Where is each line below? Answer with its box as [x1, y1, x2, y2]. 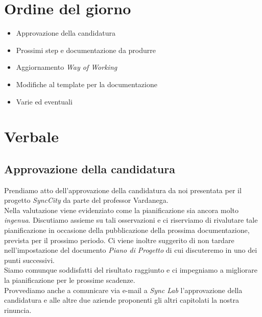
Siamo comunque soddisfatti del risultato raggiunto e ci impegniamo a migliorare [4, 265, 257, 275]
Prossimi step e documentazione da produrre [16, 44, 156, 55]
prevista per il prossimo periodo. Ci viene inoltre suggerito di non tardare [4, 234, 234, 245]
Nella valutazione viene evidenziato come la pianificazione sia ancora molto [4, 204, 239, 215]
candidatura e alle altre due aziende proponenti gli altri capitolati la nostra [4, 295, 239, 305]
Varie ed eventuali [16, 96, 73, 107]
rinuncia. [4, 304, 32, 315]
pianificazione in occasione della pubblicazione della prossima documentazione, [4, 225, 250, 235]
